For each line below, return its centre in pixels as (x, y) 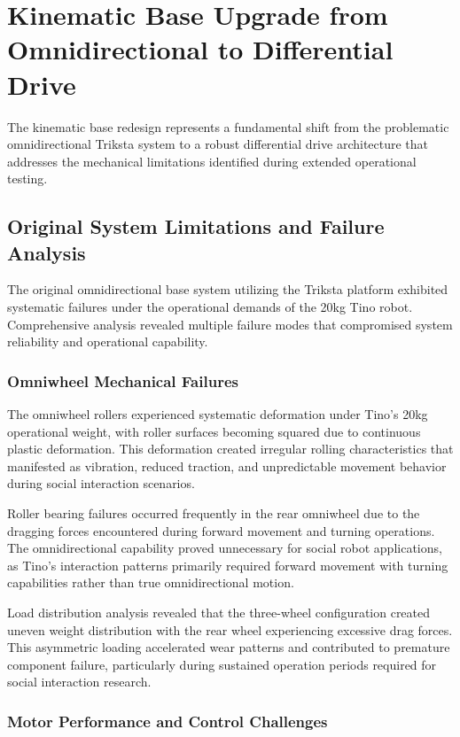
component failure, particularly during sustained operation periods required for (222, 664)
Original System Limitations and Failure (196, 226)
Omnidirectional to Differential (200, 49)
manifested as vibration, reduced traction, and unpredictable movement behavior (227, 465)
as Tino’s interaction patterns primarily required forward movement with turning (228, 565)
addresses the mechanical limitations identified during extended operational (212, 161)
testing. (27, 178)
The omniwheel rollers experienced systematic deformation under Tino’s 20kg (218, 414)
